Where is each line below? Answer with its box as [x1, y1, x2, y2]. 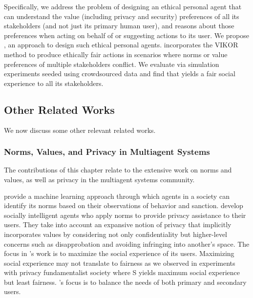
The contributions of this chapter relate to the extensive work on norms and [4, 165, 232, 175]
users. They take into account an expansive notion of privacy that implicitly [4, 219, 232, 230]
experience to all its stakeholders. [4, 78, 104, 88]
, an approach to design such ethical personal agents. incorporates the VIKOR [4, 40, 238, 50]
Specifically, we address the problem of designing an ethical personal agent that [4, 1, 242, 11]
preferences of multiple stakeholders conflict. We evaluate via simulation [4, 59, 219, 69]
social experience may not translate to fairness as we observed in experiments [4, 257, 235, 268]
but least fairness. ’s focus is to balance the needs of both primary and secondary [4, 277, 247, 287]
